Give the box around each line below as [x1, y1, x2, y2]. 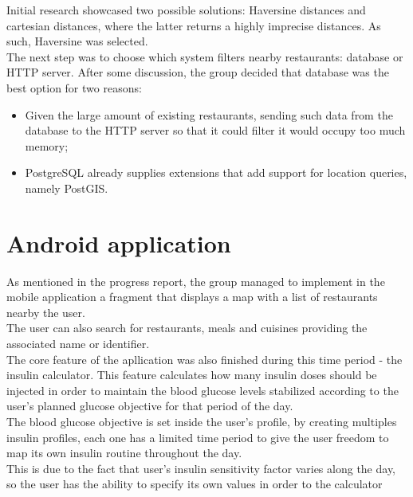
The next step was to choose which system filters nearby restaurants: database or [6, 48, 403, 65]
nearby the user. [6, 303, 85, 320]
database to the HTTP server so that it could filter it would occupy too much [25, 122, 406, 139]
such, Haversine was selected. [6, 33, 148, 49]
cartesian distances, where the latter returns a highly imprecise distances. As [6, 17, 381, 33]
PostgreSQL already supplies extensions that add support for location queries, [25, 164, 407, 181]
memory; [25, 137, 69, 154]
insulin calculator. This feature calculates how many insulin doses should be [6, 366, 377, 383]
